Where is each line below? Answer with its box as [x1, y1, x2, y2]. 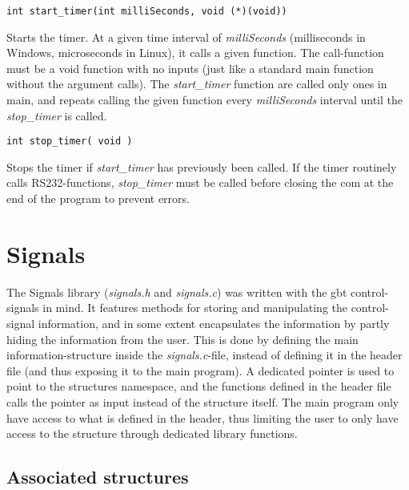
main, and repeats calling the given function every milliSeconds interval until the [6, 91, 403, 108]
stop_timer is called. [6, 107, 107, 124]
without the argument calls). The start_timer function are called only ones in [6, 75, 387, 92]
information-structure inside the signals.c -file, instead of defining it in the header [6, 346, 403, 363]
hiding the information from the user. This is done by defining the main [6, 330, 359, 347]
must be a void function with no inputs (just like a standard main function [6, 59, 374, 76]
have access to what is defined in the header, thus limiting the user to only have [6, 409, 399, 426]
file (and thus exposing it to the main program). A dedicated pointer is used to [6, 362, 395, 379]
